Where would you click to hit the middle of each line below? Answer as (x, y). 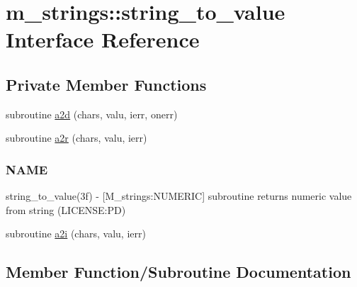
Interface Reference (103, 39)
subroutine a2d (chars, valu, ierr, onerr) (92, 114)
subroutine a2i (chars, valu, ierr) (76, 233)
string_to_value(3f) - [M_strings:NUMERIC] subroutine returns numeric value (179, 196)
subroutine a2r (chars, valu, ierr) (76, 138)
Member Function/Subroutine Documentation (178, 272)
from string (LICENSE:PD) (66, 209)
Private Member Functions (106, 84)
